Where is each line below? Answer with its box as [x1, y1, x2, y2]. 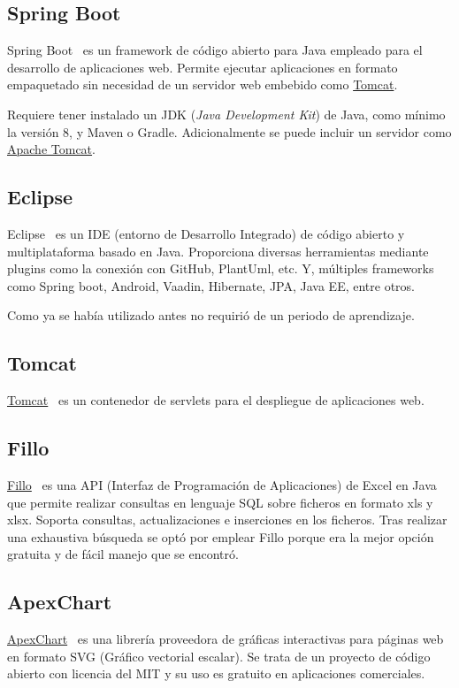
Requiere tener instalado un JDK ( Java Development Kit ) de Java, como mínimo [7, 104, 446, 123]
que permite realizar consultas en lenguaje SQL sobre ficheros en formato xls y [7, 493, 433, 511]
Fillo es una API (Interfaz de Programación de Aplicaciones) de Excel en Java [7, 475, 437, 493]
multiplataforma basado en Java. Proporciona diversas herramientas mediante [7, 241, 429, 260]
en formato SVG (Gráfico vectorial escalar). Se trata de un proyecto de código [7, 646, 431, 665]
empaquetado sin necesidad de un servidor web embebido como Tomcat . [7, 75, 398, 94]
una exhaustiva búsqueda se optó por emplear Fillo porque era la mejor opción [7, 527, 434, 546]
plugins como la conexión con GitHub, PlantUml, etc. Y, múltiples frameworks [7, 259, 434, 278]
